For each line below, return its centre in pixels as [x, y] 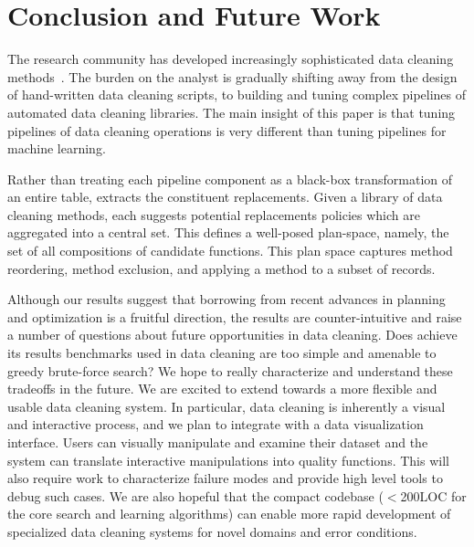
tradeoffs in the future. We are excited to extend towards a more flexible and [222, 389]
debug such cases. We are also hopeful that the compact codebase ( [195, 495]
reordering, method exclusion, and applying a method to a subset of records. [221, 268]
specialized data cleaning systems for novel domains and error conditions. [212, 531]
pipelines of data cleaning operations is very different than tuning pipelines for [227, 130]
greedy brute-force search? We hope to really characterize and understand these [230, 370]
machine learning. [57, 148]
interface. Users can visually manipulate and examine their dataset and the [218, 442]
